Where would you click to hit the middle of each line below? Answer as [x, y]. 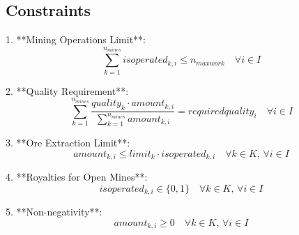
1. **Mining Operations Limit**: [76, 39]
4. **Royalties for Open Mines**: [77, 177]
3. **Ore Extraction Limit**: [68, 143]
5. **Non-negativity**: [54, 212]
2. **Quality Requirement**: [67, 90]
